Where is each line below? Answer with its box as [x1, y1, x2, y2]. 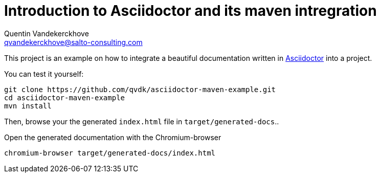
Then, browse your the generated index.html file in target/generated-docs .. [4, 117, 279, 126]
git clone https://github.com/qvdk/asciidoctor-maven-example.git [4, 85, 276, 94]
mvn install [4, 101, 52, 110]
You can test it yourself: [4, 69, 84, 78]
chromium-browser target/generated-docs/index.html [4, 148, 216, 157]
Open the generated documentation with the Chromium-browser [4, 132, 221, 142]
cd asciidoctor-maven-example [4, 93, 125, 102]
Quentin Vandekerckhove [4, 29, 89, 38]
